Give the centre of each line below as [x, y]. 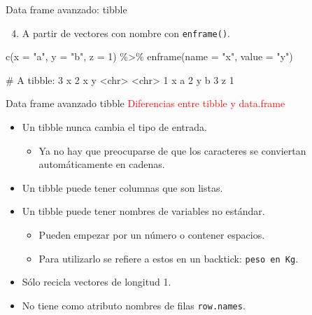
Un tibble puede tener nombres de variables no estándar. [143, 211]
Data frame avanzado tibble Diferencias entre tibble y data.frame [146, 103]
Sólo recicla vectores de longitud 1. [97, 282]
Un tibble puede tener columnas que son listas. [122, 187]
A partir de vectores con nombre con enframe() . [126, 33]
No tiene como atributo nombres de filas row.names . [134, 305]
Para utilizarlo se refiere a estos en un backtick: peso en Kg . [169, 258]
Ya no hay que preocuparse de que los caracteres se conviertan [172, 150]
